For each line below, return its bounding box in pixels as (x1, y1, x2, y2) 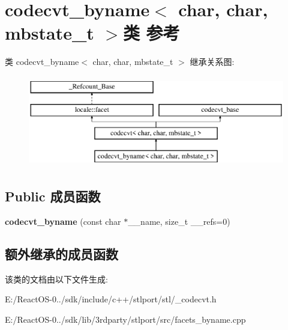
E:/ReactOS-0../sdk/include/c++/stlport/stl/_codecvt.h (5, 293, 217, 305)
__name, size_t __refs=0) (128, 215, 230, 227)
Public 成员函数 (5, 187, 101, 206)
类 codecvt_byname (5, 55, 79, 68)
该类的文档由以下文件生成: (5, 272, 108, 285)
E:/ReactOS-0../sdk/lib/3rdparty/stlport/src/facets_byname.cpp (5, 313, 246, 325)
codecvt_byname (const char (5, 215, 121, 227)
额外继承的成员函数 (5, 244, 118, 263)
